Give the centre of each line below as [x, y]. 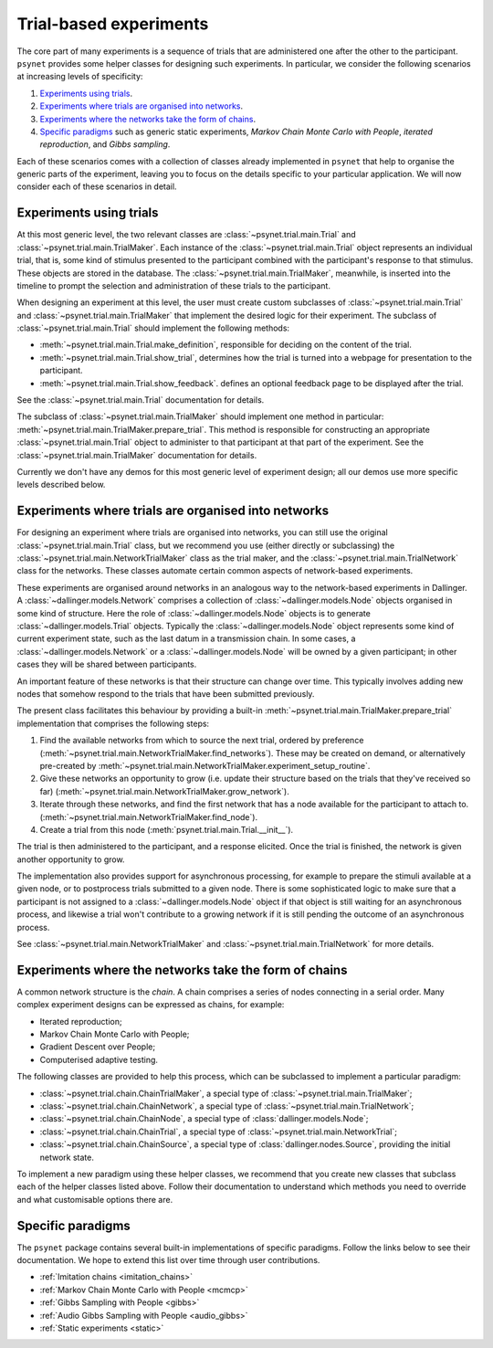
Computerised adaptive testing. [99, 1059]
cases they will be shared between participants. [107, 664]
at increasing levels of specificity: [80, 77]
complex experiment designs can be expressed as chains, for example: [151, 1005]
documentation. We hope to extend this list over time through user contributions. [168, 1260]
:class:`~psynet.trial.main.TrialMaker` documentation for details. [137, 455]
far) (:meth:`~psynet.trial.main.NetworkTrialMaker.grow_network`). [164, 791]
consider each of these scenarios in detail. [97, 186]
